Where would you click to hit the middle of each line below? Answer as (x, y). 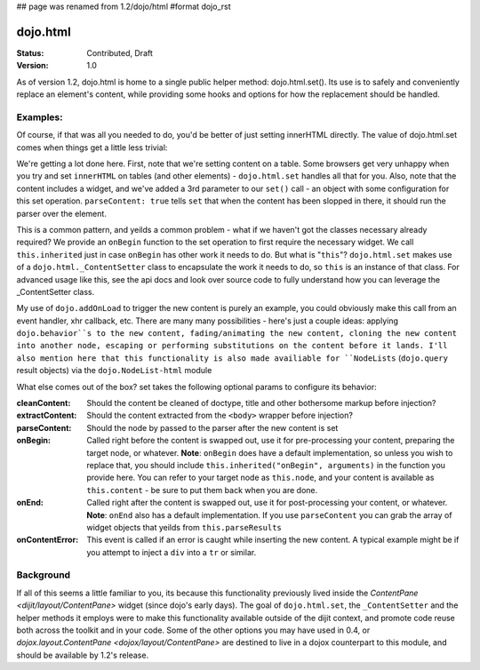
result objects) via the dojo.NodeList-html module (114, 371)
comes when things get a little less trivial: (92, 148)
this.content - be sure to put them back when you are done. (202, 490)
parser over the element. (61, 213)
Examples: (40, 117)
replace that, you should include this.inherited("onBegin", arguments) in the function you (266, 465)
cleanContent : (44, 403)
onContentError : (48, 540)
